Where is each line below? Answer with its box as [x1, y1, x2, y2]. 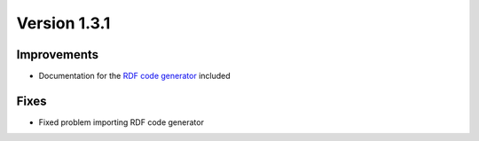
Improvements [16, 47, 99, 62]
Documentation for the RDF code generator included [38, 71, 231, 82]
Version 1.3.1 [16, 13, 111, 33]
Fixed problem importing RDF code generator [38, 116, 204, 128]
